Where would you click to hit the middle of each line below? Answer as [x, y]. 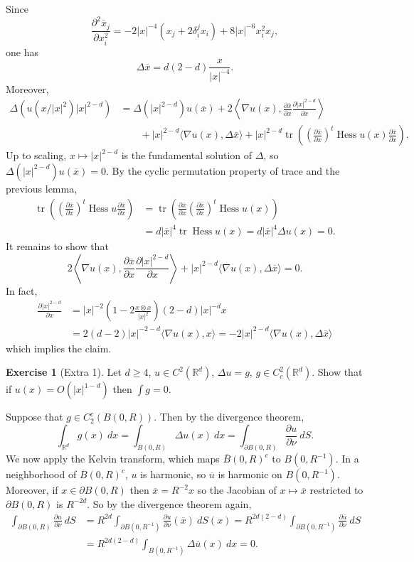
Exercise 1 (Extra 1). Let [64, 372]
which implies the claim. [59, 348]
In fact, [22, 290]
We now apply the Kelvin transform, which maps [113, 459]
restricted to [336, 490]
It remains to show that [57, 246]
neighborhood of [41, 474]
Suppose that [34, 417]
